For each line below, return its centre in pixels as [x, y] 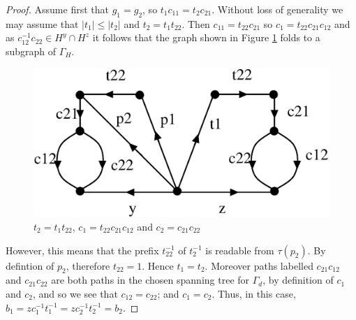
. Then [196, 23]
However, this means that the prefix [82, 250]
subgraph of [31, 51]
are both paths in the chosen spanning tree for [150, 280]
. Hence [158, 265]
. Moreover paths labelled [259, 265]
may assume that [42, 23]
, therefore [88, 265]
